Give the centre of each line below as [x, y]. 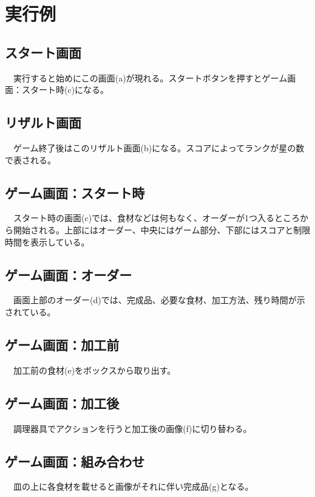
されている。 [30, 311]
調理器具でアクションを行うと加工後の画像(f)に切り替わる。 [132, 428]
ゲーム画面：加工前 [62, 344]
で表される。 [30, 159]
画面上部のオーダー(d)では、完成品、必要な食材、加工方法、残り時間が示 [159, 300]
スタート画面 [43, 52]
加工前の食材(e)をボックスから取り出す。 [94, 370]
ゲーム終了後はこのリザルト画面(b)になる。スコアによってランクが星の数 [159, 147]
